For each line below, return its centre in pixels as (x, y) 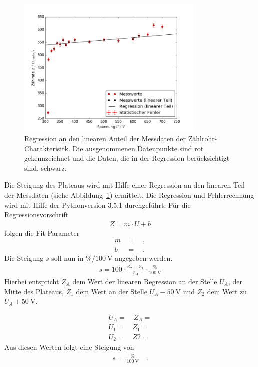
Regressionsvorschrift (36, 214)
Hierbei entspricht (32, 281)
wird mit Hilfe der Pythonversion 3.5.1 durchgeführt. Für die (97, 204)
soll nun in (67, 258)
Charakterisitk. (47, 148)
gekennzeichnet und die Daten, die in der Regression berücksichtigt (127, 158)
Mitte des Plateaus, (34, 291)
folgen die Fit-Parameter (42, 232)
